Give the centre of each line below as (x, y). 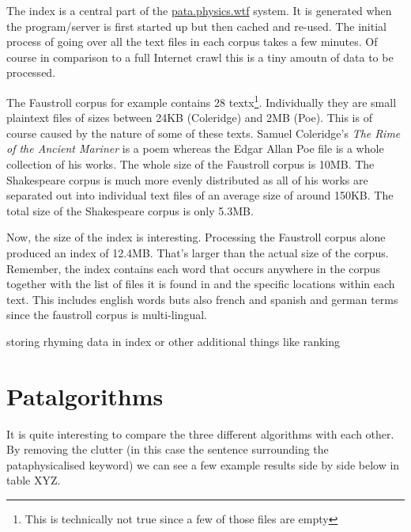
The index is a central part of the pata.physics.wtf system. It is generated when (199, 10)
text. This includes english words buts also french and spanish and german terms (202, 299)
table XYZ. (34, 480)
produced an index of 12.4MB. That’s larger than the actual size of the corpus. (198, 252)
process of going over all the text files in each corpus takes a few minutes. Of (192, 42)
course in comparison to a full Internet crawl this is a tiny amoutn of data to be (200, 57)
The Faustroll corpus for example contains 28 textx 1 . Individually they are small (202, 101)
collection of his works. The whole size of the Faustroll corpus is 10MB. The (190, 164)
